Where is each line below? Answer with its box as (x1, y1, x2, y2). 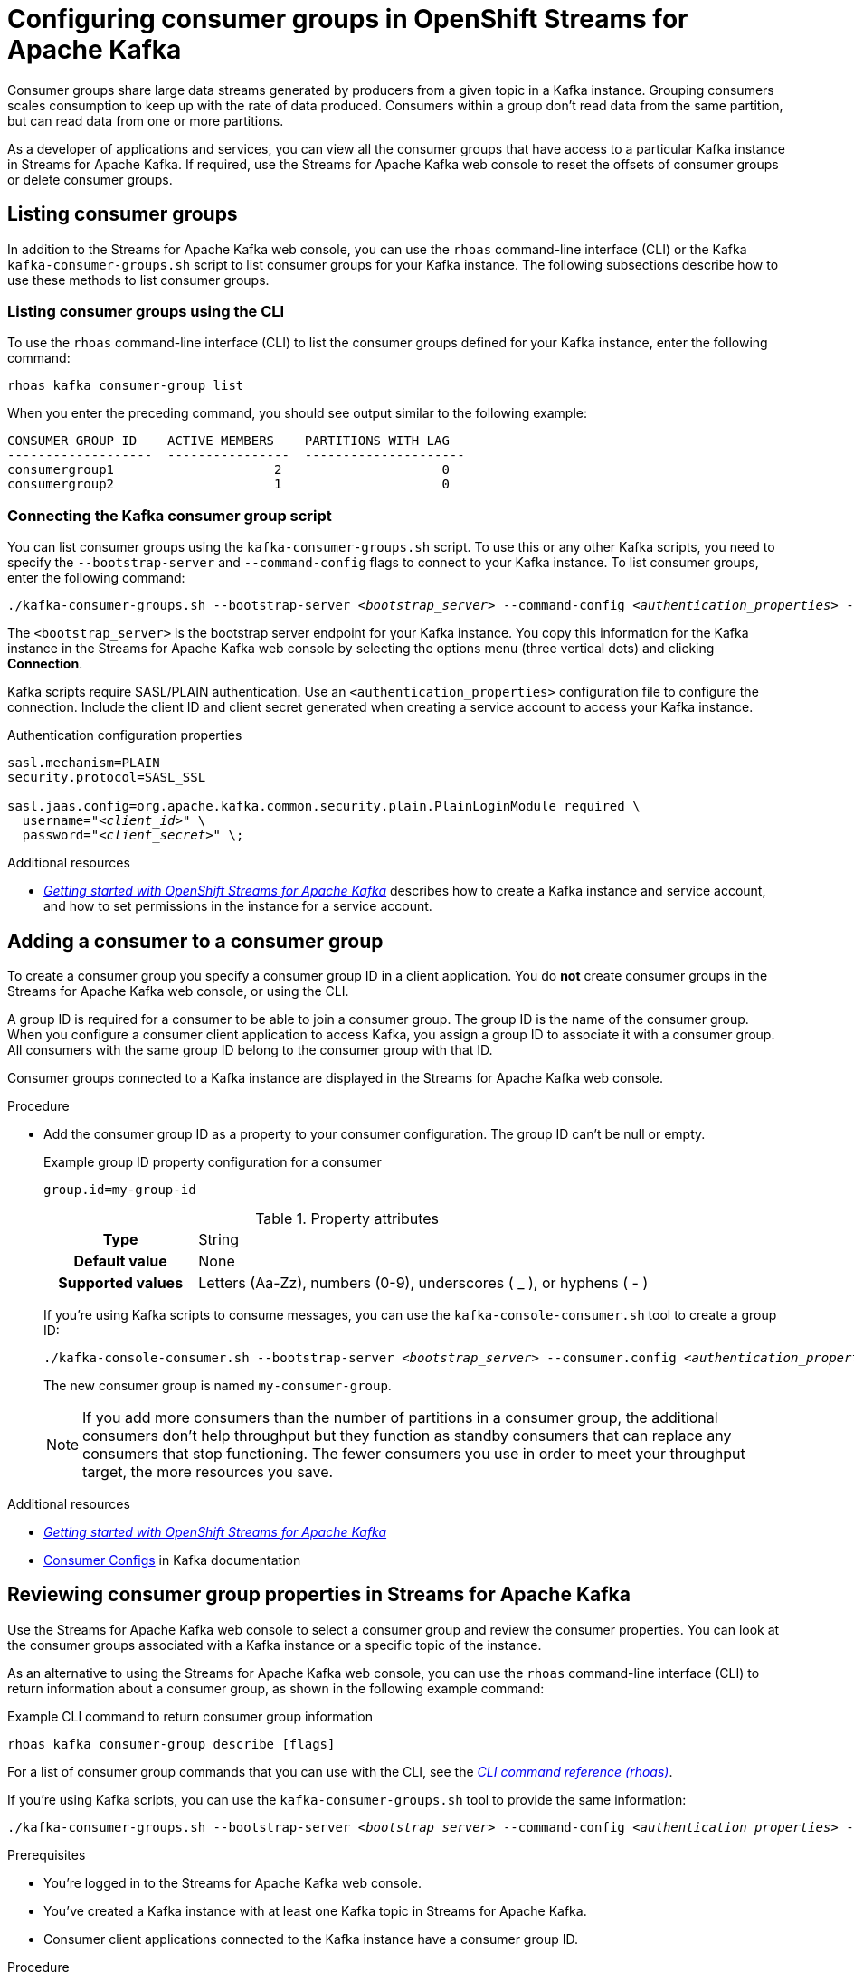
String (198, 1229, 240, 1248)
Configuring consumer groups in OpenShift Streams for (7, 4, 688, 34)
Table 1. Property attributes (255, 1209, 440, 1228)
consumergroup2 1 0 (7, 477, 450, 492)
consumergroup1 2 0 (7, 462, 450, 478)
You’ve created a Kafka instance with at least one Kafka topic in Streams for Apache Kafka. (43, 1902, 587, 1919)
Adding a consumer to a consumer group (7, 929, 384, 953)
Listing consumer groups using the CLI (7, 301, 285, 320)
